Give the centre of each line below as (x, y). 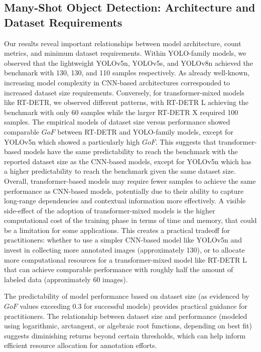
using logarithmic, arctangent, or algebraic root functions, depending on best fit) (128, 326)
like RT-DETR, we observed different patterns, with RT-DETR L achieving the (126, 102)
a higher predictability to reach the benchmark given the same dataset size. (120, 171)
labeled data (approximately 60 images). (66, 279)
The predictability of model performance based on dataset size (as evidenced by (127, 296)
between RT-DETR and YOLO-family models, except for (145, 131)
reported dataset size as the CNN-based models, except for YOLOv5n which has (128, 161)
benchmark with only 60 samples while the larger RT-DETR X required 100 (121, 112)
